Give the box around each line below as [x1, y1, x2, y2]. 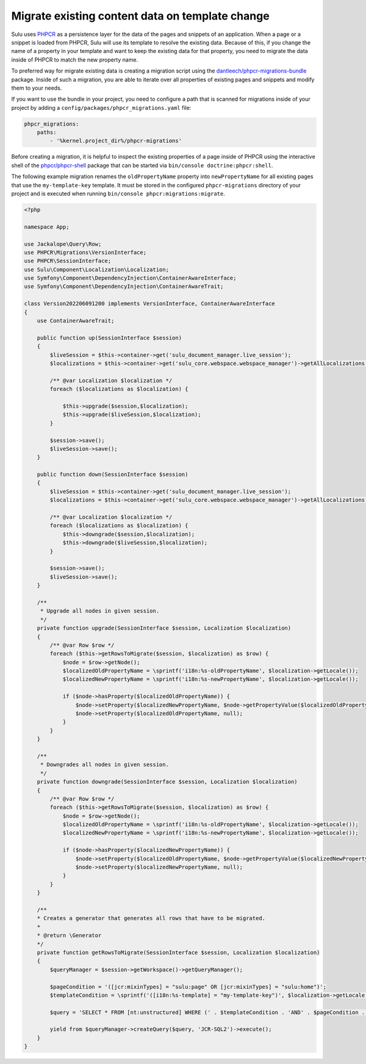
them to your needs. [11, 84, 62, 92]
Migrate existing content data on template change [11, 9, 270, 23]
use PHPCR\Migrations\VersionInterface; [24, 249, 146, 256]
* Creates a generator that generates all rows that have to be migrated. [37, 915, 265, 922]
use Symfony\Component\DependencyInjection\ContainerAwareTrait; [24, 283, 224, 290]
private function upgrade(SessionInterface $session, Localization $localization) [37, 625, 292, 631]
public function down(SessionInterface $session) [37, 471, 188, 478]
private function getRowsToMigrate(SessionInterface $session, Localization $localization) [37, 949, 320, 956]
